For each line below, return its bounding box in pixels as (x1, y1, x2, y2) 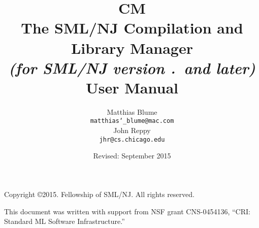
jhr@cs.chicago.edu (99, 136, 165, 143)
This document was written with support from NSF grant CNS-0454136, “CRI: (4, 206, 250, 216)
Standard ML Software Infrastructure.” (4, 216, 125, 226)
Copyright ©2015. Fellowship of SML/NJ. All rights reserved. (4, 188, 195, 199)
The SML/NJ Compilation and (21, 17, 243, 38)
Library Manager (71, 37, 193, 58)
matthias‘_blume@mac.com (90, 117, 174, 125)
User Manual (86, 77, 178, 97)
